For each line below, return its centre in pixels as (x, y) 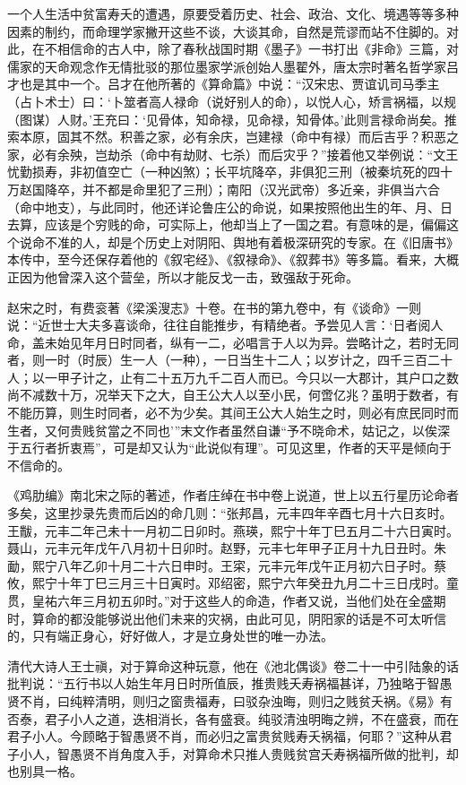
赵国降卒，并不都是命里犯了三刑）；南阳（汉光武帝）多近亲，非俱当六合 (229, 189)
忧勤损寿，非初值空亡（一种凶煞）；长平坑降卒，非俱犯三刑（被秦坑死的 (217, 172)
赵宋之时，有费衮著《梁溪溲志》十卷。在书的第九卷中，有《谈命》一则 (214, 307)
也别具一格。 (45, 771)
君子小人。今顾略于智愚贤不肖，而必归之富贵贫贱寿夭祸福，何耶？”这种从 (224, 736)
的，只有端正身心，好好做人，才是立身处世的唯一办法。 (170, 636)
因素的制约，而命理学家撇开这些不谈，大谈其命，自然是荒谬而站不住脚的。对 (233, 31)
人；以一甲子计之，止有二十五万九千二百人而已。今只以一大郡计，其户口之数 (233, 377)
